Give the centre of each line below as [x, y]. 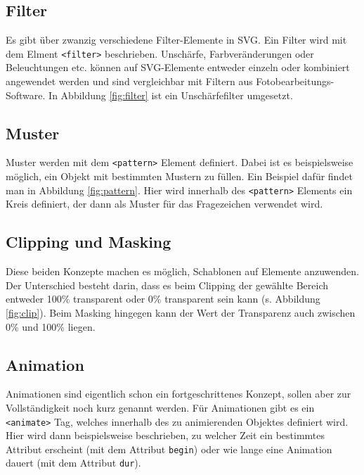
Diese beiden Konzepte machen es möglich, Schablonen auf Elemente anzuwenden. [182, 271]
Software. [26, 95]
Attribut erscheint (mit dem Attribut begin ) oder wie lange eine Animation [169, 449]
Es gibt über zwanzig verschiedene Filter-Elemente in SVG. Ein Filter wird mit [176, 40]
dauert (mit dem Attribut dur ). [73, 463]
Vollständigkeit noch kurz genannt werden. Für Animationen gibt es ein [160, 407]
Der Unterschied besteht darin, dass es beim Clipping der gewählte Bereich [167, 285]
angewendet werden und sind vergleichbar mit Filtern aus [129, 81]
